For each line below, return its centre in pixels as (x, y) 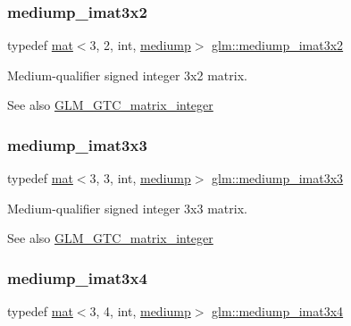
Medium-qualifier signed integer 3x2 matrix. (127, 75)
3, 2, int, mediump (140, 45)
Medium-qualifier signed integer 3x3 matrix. (127, 208)
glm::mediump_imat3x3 (278, 178)
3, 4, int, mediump (140, 311)
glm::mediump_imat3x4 (278, 311)
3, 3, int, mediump (140, 178)
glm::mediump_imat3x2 (278, 45)
